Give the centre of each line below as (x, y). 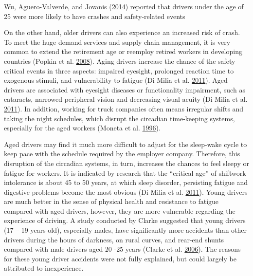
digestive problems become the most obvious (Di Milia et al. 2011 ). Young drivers (126, 192)
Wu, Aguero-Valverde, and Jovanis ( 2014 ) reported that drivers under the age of (124, 6)
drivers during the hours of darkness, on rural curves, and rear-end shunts (114, 239)
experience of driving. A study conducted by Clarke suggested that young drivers (125, 220)
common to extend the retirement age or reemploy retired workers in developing (123, 51)
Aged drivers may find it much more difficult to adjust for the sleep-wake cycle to (126, 144)
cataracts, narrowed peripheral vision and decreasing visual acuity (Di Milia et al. (126, 99)
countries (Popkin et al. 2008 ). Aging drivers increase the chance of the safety (120, 61)
